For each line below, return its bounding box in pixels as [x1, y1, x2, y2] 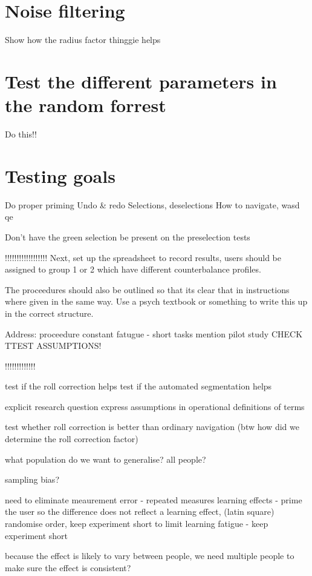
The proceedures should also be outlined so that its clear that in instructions [5, 283, 290, 296]
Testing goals [5, 163, 115, 188]
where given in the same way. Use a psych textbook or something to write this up [5, 295, 308, 308]
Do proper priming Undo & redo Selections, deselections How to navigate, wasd [5, 198, 300, 211]
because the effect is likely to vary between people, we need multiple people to [5, 549, 294, 562]
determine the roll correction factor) [5, 432, 138, 445]
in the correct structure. [5, 306, 94, 319]
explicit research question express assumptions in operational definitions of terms [5, 400, 305, 412]
